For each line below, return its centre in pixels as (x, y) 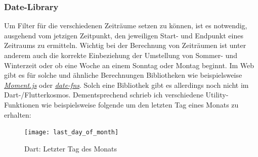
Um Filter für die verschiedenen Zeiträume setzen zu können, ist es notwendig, (126, 25)
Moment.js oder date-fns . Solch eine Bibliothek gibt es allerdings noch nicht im (126, 85)
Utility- (217, 95)
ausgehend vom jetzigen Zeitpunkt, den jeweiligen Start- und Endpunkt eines (124, 35)
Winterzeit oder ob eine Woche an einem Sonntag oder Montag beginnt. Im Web (129, 65)
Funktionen (22, 104)
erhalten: (18, 114)
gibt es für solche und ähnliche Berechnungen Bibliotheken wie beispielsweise (123, 75)
